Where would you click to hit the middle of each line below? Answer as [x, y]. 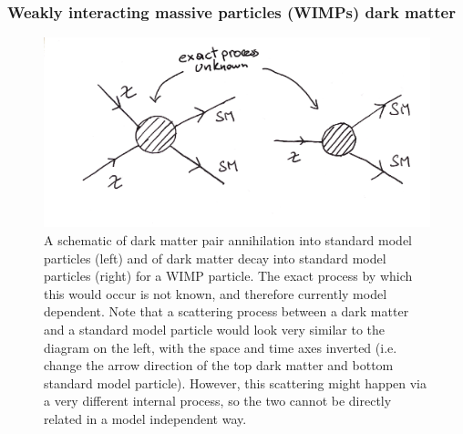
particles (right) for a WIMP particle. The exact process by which [228, 276]
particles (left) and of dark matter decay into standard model [215, 258]
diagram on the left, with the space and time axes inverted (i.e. [221, 347]
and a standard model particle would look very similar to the [215, 330]
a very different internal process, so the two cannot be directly [218, 401]
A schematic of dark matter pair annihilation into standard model [228, 240]
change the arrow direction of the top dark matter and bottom [219, 365]
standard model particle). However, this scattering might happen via [236, 382]
